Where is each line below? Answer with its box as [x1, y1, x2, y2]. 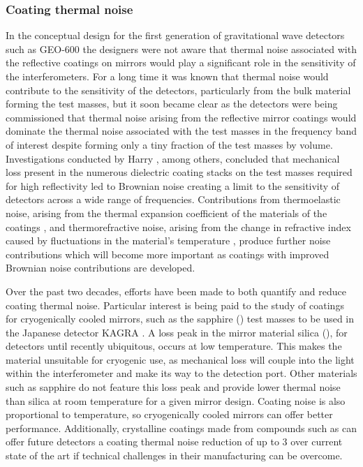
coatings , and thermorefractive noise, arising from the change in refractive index [6, 219, 351, 234]
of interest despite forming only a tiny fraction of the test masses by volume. [6, 137, 333, 151]
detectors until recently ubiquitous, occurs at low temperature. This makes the [6, 339, 342, 353]
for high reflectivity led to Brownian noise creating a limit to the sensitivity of [6, 178, 340, 193]
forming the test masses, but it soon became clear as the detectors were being [6, 96, 338, 111]
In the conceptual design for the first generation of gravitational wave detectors [6, 28, 345, 43]
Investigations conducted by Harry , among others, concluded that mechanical [6, 151, 340, 165]
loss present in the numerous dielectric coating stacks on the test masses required [6, 165, 353, 179]
